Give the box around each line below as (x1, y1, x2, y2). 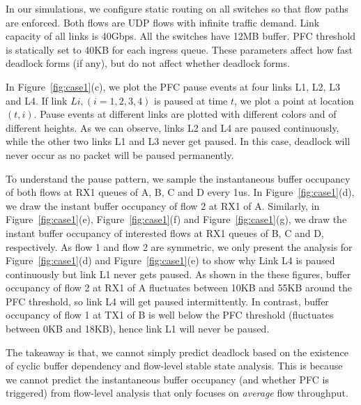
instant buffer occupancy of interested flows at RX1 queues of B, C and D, (6, 225, 324, 240)
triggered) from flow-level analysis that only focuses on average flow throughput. (6, 385, 348, 400)
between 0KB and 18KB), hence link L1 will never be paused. (6, 321, 270, 336)
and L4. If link (6, 93, 68, 107)
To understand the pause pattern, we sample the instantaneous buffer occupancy (6, 171, 351, 185)
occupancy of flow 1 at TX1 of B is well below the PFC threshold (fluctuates (6, 307, 334, 322)
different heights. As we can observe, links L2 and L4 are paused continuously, (6, 120, 339, 135)
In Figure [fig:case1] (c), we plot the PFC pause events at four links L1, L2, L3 (6, 79, 340, 93)
